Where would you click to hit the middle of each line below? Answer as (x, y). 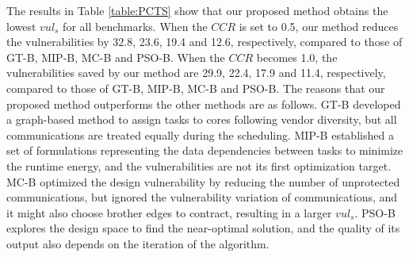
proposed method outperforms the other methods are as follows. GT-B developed (204, 104)
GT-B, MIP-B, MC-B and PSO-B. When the (116, 57)
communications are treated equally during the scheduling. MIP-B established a (200, 134)
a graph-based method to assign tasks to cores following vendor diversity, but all (202, 119)
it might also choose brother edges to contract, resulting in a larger (169, 212)
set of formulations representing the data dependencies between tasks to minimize (205, 150)
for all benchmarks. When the (135, 26)
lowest (21, 26)
